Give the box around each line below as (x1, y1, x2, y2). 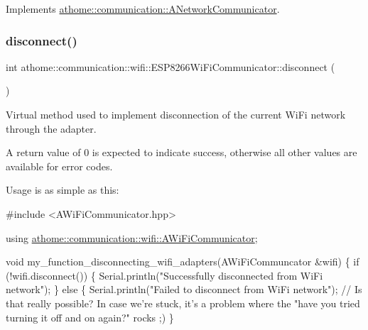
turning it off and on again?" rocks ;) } (6, 309, 174, 324)
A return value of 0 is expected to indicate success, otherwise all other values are (6, 145, 357, 160)
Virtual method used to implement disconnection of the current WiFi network (6, 107, 346, 121)
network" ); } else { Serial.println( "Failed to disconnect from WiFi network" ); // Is (6, 282, 362, 297)
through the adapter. (6, 121, 97, 136)
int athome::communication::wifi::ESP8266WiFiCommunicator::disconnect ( (6, 59, 335, 74)
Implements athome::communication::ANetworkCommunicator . (6, 1, 280, 16)
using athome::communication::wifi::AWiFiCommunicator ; (6, 230, 258, 245)
